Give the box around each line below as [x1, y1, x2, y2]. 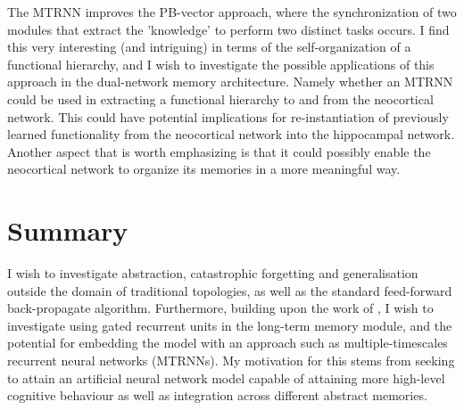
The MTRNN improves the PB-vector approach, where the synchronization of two [7, 3, 457, 20]
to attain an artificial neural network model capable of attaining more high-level [7, 368, 445, 387]
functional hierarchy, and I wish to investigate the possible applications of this [7, 54, 435, 73]
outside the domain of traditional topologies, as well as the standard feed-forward [7, 281, 452, 299]
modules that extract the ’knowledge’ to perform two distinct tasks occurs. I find [7, 20, 450, 38]
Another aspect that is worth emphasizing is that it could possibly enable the [7, 142, 431, 160]
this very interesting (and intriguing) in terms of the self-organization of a [7, 37, 411, 56]
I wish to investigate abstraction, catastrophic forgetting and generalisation [7, 264, 418, 283]
